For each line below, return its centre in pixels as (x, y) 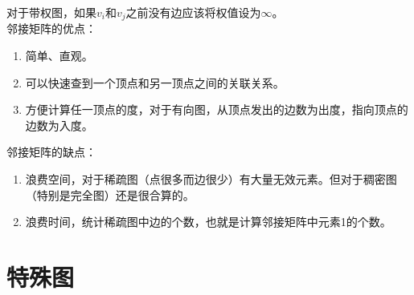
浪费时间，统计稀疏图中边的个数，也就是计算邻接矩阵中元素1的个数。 (208, 222)
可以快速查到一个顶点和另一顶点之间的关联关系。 (155, 82)
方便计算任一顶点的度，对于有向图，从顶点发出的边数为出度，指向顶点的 (217, 109)
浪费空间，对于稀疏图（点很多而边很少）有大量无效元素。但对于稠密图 (211, 179)
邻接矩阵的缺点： (51, 152)
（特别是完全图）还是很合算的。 (110, 194)
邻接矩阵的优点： (51, 28)
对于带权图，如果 (51, 12)
